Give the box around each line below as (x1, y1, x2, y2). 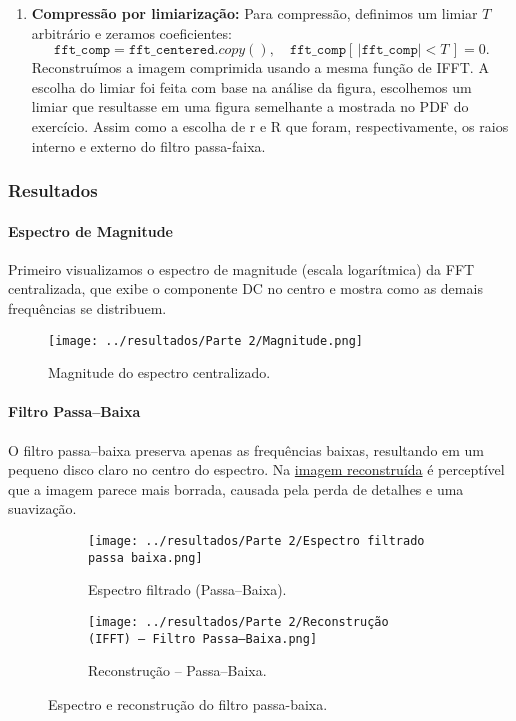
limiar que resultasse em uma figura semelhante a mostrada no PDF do (31, 96, 469, 117)
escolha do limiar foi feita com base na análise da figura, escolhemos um (31, 76, 472, 97)
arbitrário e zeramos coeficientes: (31, 22, 232, 43)
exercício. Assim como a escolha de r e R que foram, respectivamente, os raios (31, 115, 509, 136)
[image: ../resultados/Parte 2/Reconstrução (88, 614, 389, 629)
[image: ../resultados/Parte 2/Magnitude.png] (48, 333, 363, 348)
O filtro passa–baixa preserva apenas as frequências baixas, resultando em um (8, 439, 485, 460)
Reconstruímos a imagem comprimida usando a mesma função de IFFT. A (31, 57, 489, 78)
